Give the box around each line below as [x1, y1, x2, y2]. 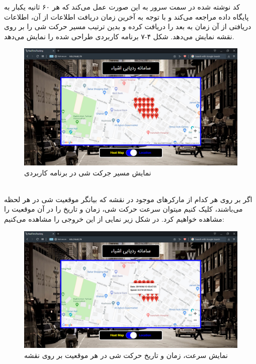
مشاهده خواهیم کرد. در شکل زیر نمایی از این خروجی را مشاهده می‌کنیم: [4, 214, 224, 224]
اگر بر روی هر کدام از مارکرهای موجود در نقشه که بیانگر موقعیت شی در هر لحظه [4, 194, 252, 204]
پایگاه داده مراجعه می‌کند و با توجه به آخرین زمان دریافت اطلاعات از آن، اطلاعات [4, 11, 249, 22]
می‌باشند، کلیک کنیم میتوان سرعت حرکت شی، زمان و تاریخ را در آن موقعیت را [4, 204, 243, 214]
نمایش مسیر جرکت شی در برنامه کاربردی [24, 167, 151, 177]
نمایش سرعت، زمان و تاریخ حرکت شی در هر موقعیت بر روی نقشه [24, 349, 228, 360]
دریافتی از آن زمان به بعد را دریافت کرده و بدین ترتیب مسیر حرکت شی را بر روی [4, 21, 251, 32]
